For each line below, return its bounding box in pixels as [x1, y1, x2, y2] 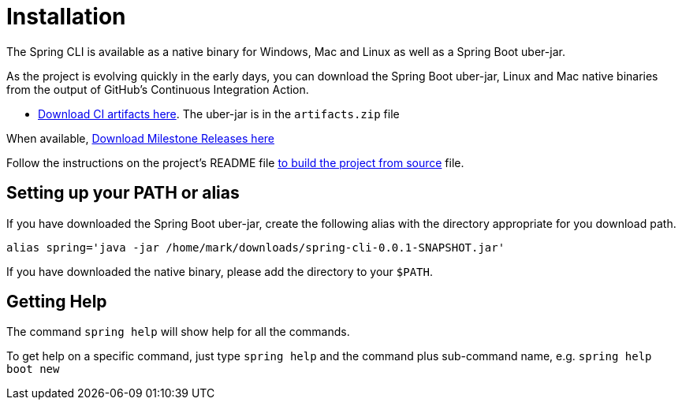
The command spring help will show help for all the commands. [6, 325, 350, 339]
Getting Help [6, 292, 107, 312]
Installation [6, 3, 126, 30]
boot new [6, 363, 60, 376]
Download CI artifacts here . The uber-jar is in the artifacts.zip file [38, 106, 400, 121]
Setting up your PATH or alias [6, 183, 240, 203]
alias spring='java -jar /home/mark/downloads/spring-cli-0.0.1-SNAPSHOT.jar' [6, 240, 505, 254]
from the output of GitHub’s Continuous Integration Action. [6, 82, 309, 96]
